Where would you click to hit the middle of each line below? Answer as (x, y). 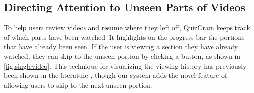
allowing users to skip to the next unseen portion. (78, 84)
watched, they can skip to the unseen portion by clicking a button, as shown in (122, 56)
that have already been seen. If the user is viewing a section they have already (121, 46)
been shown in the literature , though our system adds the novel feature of (116, 75)
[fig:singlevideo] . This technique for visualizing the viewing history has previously (125, 65)
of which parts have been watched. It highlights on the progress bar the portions (124, 37)
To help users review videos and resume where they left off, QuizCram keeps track (127, 28)
